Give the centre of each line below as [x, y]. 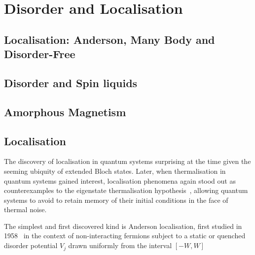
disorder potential [31, 245]
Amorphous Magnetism [65, 112]
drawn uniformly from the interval [120, 245]
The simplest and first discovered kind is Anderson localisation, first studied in [123, 226]
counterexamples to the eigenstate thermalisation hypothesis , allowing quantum [126, 190]
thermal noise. [25, 209]
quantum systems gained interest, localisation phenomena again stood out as [120, 180]
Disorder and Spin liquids [71, 82]
